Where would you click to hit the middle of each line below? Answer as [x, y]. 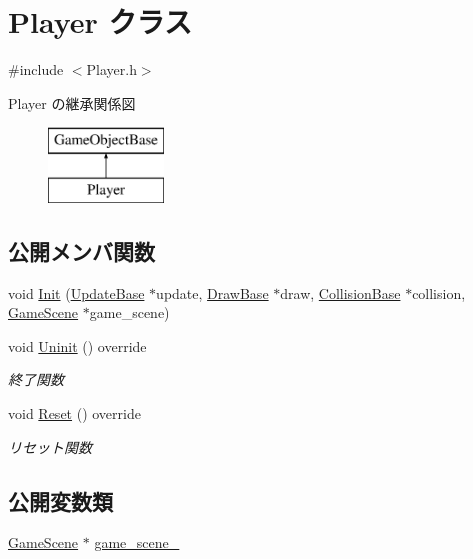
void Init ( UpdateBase [76, 292]
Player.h [111, 69]
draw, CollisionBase [340, 292]
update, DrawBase [212, 292]
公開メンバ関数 [81, 250]
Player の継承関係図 [72, 102]
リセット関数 [50, 446]
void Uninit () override [77, 345]
